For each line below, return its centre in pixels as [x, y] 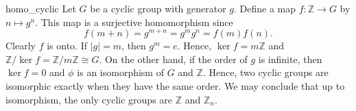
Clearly [21, 46]
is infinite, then [290, 59]
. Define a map [265, 8]
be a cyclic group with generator [158, 8]
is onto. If [67, 46]
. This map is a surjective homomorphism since [134, 22]
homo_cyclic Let [41, 8]
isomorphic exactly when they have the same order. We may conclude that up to [175, 86]
